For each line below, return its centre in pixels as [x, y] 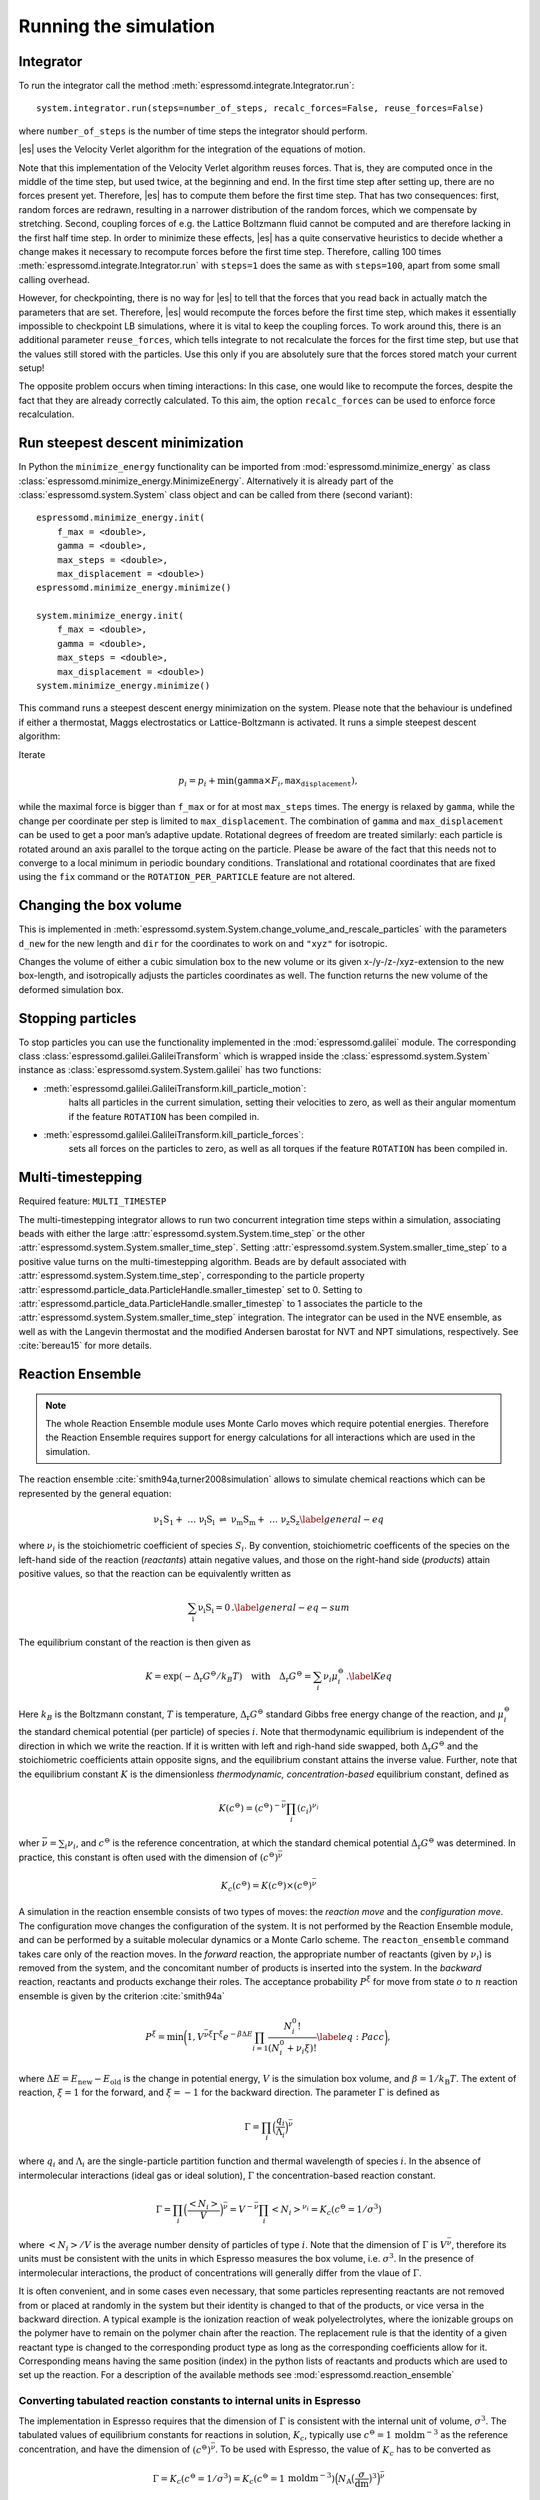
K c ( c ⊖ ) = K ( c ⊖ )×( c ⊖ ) [266, 1886]
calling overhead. [54, 279]
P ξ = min [164, 2036]
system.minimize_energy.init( [110, 616]
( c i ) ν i [308, 1808]
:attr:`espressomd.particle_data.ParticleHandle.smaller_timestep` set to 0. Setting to [190, 1289]
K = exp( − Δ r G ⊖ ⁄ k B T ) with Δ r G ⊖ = [228, 1676]
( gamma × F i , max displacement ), [295, 782]
